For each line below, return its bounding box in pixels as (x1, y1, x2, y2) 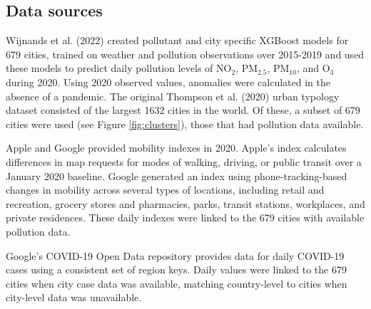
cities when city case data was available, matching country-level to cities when (6, 276, 347, 290)
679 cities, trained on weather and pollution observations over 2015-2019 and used (6, 46, 365, 61)
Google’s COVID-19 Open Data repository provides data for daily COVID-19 (6, 248, 345, 263)
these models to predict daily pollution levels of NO (6, 61, 232, 75)
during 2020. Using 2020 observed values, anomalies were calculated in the (6, 74, 331, 89)
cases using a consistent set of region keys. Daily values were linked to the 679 (6, 262, 347, 277)
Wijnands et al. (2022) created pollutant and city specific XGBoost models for (6, 33, 349, 48)
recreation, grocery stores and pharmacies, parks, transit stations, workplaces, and (6, 196, 365, 211)
